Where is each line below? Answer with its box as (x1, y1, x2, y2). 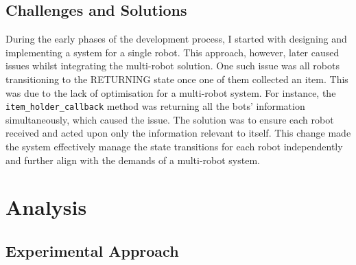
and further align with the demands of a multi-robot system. (5, 152, 260, 167)
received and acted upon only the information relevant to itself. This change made (5, 126, 351, 140)
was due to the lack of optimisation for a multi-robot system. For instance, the (5, 85, 336, 100)
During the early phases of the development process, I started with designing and (5, 32, 347, 46)
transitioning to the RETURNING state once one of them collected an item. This (5, 71, 348, 86)
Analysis (5, 193, 87, 221)
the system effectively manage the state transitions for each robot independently (5, 139, 343, 154)
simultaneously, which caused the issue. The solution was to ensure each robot (5, 112, 334, 126)
